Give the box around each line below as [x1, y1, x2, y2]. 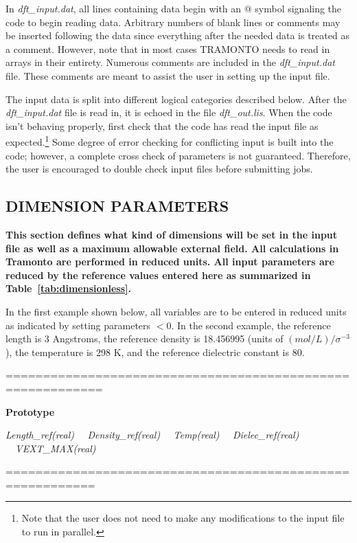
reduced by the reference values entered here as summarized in [5, 267, 311, 282]
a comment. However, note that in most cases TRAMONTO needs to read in [5, 41, 330, 56]
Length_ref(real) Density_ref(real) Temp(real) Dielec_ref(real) [5, 428, 299, 442]
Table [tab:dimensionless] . [5, 281, 131, 296]
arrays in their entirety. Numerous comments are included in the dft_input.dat [5, 55, 335, 69]
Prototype [5, 404, 55, 419]
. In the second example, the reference [171, 318, 331, 332]
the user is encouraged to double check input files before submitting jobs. [5, 162, 313, 176]
